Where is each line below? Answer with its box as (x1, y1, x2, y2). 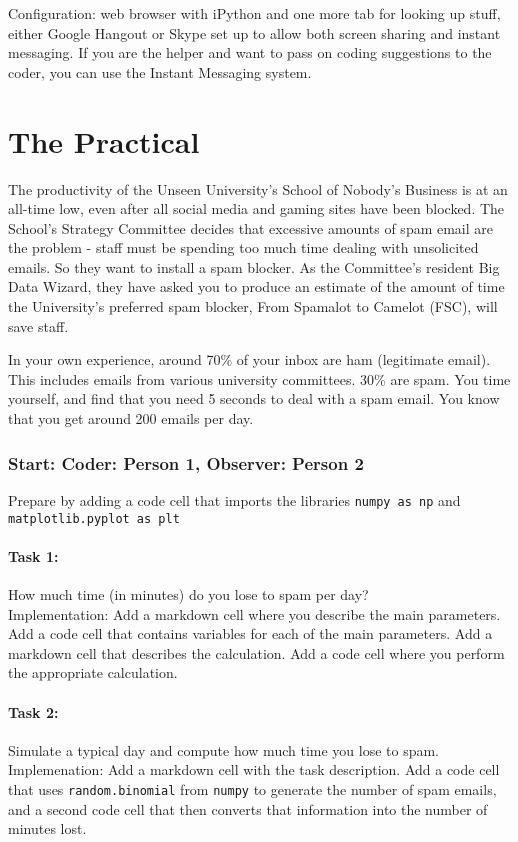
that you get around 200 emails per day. (8, 408, 254, 429)
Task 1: (8, 545, 59, 566)
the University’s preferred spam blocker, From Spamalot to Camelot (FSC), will (8, 296, 498, 317)
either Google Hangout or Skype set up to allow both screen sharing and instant (8, 22, 501, 43)
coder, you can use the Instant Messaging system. (8, 61, 312, 82)
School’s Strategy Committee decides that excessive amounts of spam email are (8, 217, 494, 238)
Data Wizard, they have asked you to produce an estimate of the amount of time (8, 276, 505, 297)
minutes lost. (8, 818, 87, 839)
